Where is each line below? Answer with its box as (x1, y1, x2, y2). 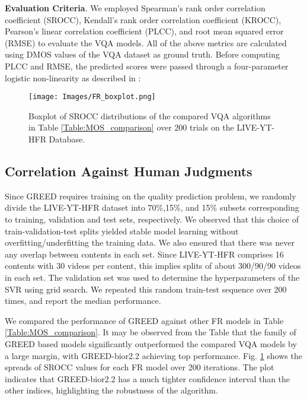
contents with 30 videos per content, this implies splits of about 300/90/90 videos (5, 259, 301, 272)
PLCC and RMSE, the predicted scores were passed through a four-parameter (5, 59, 289, 72)
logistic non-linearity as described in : (5, 71, 141, 84)
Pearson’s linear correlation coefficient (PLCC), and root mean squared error (5, 25, 284, 37)
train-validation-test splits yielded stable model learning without (5, 224, 239, 237)
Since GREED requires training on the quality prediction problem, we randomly (5, 189, 296, 202)
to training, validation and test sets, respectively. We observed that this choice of (5, 212, 299, 225)
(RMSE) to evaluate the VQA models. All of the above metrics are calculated (5, 36, 287, 49)
